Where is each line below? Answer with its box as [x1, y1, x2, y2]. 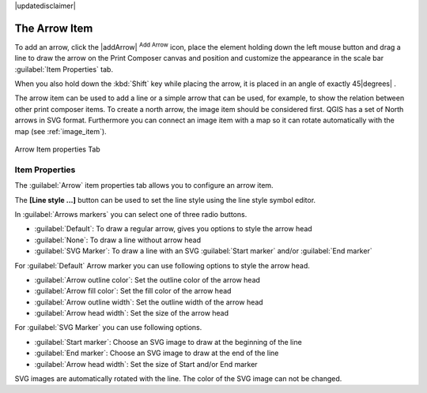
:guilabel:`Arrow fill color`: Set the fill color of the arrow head [34, 286, 232, 296]
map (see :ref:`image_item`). [14, 126, 107, 136]
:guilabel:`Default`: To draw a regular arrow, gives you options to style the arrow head [34, 224, 312, 234]
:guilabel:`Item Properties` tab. [14, 64, 114, 74]
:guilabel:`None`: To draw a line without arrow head [34, 235, 202, 245]
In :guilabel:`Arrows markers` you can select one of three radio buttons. [14, 209, 248, 219]
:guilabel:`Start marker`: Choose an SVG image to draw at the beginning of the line [34, 337, 302, 346]
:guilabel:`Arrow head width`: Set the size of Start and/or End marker [34, 359, 258, 369]
